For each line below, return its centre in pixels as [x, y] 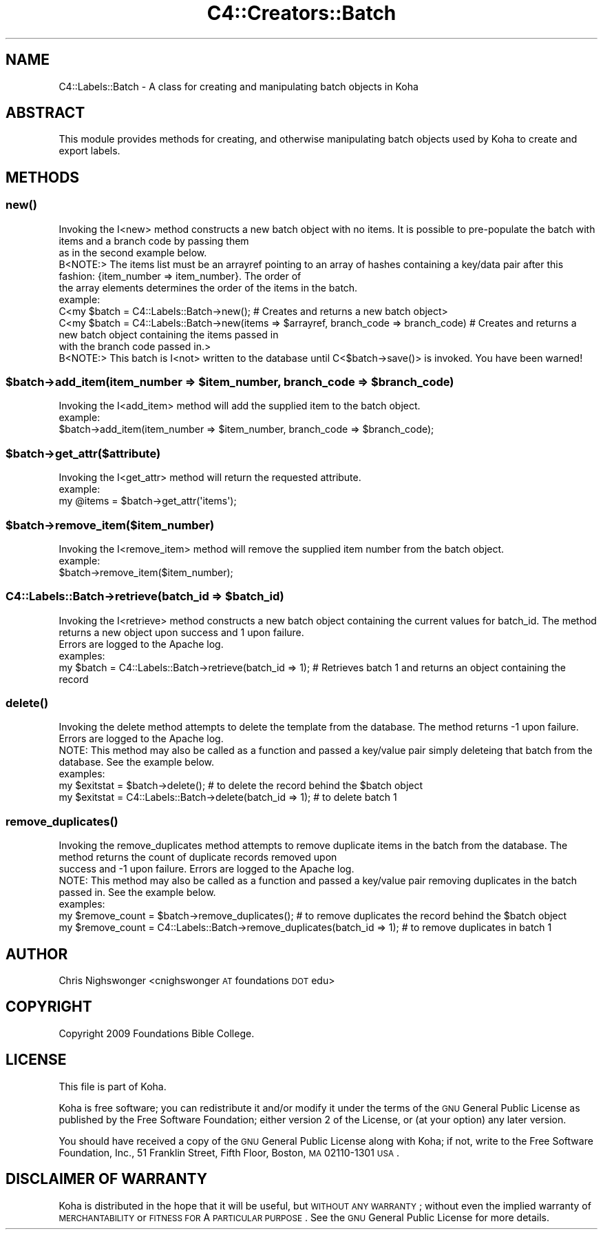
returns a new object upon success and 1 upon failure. [181, 632]
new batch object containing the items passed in [169, 334]
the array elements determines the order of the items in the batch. [208, 287]
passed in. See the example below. [137, 892]
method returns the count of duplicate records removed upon [198, 857]
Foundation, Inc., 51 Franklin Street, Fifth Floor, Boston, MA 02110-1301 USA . [229, 1152]
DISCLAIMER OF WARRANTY [107, 1179]
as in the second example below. [133, 252]
